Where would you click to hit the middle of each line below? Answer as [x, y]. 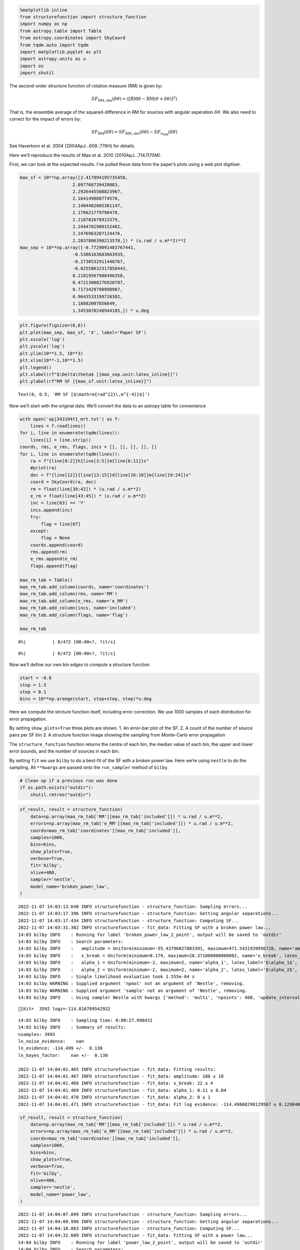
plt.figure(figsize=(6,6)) [53, 325]
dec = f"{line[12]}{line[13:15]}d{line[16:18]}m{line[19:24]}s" [111, 475]
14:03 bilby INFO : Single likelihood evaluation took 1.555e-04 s [106, 976]
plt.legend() [36, 367]
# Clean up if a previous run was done [68, 780]
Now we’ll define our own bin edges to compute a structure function [79, 664]
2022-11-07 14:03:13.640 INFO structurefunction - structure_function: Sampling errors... [133, 907]
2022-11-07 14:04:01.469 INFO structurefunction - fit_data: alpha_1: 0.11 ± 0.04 [122, 1090]
